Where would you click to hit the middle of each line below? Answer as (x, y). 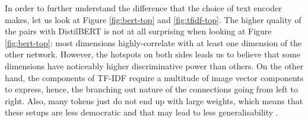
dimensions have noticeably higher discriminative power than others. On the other (154, 65)
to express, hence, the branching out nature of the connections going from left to (151, 89)
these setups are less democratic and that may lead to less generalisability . (142, 112)
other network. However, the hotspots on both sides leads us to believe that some (153, 54)
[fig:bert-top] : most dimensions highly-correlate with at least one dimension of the (153, 42)
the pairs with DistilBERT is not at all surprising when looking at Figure (138, 31)
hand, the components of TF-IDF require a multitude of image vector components (154, 77)
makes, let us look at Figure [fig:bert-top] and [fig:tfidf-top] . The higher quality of (153, 19)
